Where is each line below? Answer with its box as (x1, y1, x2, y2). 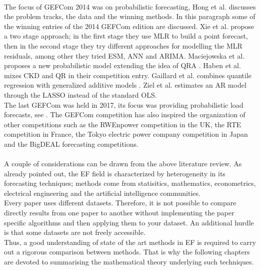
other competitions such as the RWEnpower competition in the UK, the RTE (4, 119, 241, 129)
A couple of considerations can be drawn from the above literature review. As (4, 158, 242, 169)
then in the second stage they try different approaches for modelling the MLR (4, 40, 242, 51)
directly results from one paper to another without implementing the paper (4, 207, 234, 218)
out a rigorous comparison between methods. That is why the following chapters (4, 246, 250, 257)
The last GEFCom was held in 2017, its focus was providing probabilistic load (4, 99, 243, 110)
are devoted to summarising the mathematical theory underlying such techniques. (4, 256, 254, 267)
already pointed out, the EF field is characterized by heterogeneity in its (4, 168, 225, 178)
